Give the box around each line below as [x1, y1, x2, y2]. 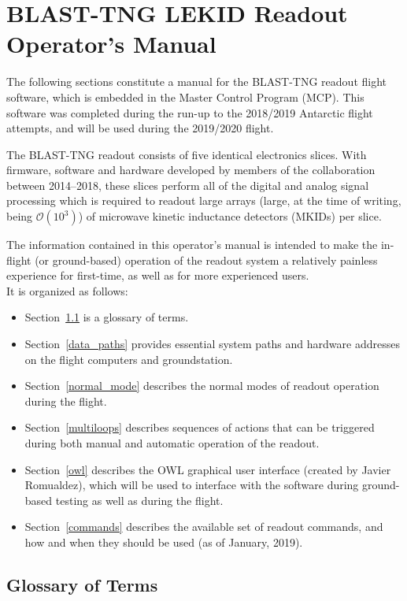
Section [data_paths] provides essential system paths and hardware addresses [24, 336, 400, 352]
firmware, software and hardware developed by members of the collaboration [6, 161, 376, 178]
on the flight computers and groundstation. [24, 351, 233, 367]
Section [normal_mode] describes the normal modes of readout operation [24, 377, 379, 394]
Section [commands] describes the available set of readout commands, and [24, 518, 383, 535]
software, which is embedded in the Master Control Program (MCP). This [6, 88, 364, 105]
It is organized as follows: [6, 282, 128, 299]
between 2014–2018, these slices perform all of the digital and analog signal [6, 176, 369, 193]
